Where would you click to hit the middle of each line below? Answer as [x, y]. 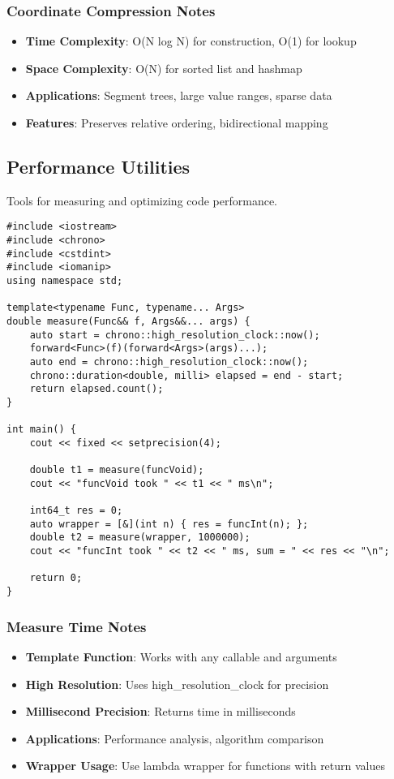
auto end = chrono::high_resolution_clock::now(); [169, 362]
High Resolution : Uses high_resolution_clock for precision [177, 684]
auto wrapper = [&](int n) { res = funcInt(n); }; [169, 524]
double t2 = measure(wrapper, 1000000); [140, 538]
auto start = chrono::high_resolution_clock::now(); [175, 335]
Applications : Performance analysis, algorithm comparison [175, 738]
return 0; [56, 578]
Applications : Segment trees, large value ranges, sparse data [179, 95]
